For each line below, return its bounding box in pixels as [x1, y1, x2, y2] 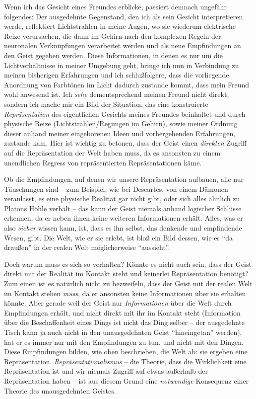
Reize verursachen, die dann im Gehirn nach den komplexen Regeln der [4, 30, 221, 41]
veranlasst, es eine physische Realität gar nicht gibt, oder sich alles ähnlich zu [4, 193, 240, 204]
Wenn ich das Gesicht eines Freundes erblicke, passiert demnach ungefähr [4, 1, 227, 11]
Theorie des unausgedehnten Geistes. [4, 385, 116, 396]
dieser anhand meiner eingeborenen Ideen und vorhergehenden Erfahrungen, [4, 128, 236, 138]
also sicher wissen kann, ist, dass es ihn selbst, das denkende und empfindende [4, 223, 242, 233]
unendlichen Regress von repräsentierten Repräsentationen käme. [4, 157, 202, 167]
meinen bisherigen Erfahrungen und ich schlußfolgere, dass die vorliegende [4, 70, 229, 80]
